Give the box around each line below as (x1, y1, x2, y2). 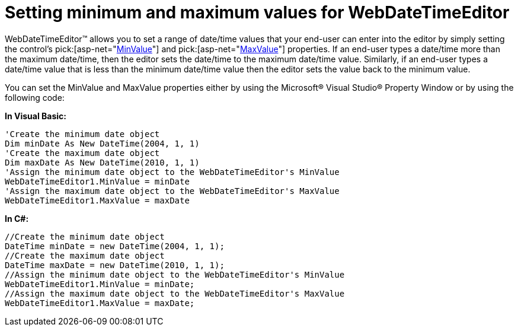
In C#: (5, 213, 29, 224)
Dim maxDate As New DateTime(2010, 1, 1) (5, 157, 200, 167)
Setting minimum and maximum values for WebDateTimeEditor (5, 2, 510, 23)
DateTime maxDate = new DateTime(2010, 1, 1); (5, 260, 225, 270)
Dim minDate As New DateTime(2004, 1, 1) (5, 138, 200, 148)
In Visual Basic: (5, 110, 66, 121)
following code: (5, 92, 65, 103)
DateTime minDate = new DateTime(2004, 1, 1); (5, 241, 225, 251)
